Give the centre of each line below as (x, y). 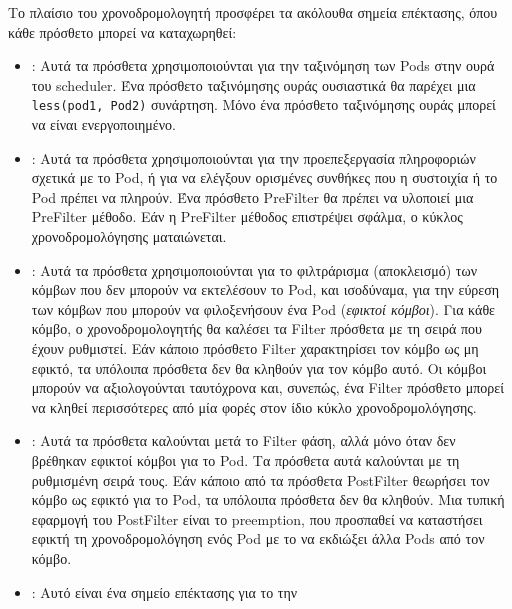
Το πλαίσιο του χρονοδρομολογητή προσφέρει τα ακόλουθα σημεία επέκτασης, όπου (253, 12)
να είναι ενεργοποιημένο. (103, 124)
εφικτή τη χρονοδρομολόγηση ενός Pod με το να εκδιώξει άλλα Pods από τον (258, 538)
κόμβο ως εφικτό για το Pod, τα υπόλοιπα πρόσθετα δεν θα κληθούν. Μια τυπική (268, 499)
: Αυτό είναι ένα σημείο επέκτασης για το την (164, 591)
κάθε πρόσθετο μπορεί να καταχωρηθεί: (122, 31)
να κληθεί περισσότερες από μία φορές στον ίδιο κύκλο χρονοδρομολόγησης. (254, 406)
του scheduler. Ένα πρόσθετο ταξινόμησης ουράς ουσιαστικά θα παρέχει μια (253, 84)
